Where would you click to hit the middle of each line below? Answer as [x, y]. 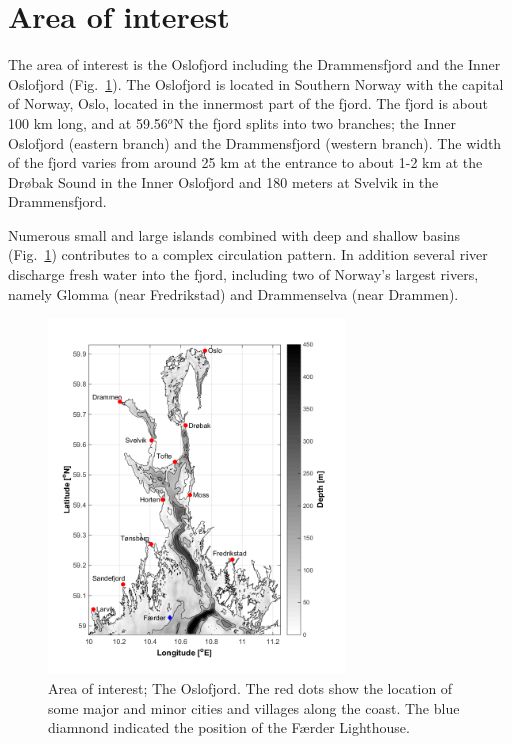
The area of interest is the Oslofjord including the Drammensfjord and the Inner [254, 64]
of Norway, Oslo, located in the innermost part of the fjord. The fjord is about [248, 103]
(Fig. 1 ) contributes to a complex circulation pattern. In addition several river [248, 254]
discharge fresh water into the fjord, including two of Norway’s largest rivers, [243, 274]
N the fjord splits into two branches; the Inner [315, 122]
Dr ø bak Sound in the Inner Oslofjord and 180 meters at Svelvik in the [223, 181]
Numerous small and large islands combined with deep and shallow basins [234, 234]
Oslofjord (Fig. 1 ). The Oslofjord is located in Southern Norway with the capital [256, 83]
